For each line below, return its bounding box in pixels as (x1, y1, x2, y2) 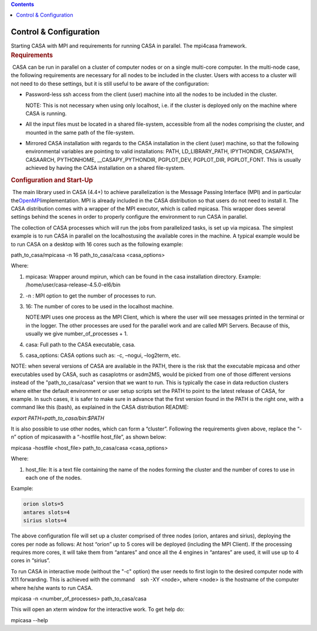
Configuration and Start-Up (11, 176, 93, 185)
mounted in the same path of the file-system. (25, 129, 135, 136)
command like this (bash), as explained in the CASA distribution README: (11, 403, 189, 411)
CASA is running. (25, 109, 67, 117)
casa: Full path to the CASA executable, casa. (25, 341, 136, 348)
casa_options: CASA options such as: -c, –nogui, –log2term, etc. (25, 352, 181, 359)
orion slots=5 (23, 500, 64, 508)
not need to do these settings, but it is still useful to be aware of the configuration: (11, 80, 210, 87)
